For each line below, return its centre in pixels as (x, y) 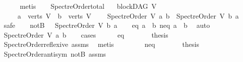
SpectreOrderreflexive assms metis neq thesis (101, 44)
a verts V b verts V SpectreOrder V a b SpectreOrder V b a (128, 15)
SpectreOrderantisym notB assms (55, 53)
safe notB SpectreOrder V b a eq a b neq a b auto (107, 25)
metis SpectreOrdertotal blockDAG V (88, 6)
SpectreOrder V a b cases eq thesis (86, 34)
